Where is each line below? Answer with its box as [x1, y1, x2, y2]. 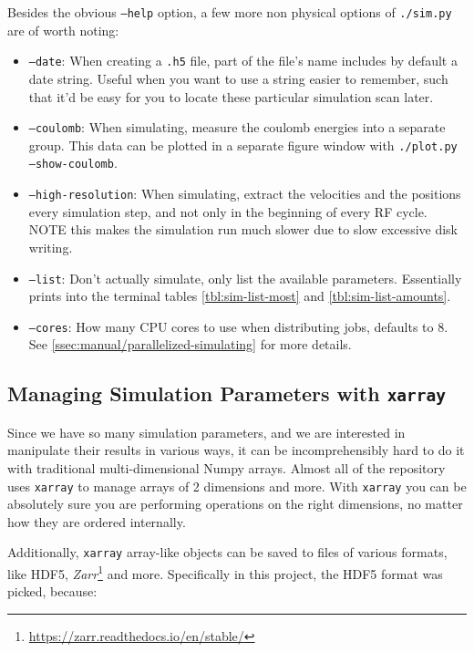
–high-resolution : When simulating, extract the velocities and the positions [28, 184, 461, 203]
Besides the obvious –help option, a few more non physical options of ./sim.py [7, 3, 452, 21]
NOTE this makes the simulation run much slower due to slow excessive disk [28, 220, 458, 239]
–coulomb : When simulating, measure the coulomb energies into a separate [28, 118, 446, 137]
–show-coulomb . [28, 153, 118, 172]
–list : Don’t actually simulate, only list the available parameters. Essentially [28, 268, 462, 287]
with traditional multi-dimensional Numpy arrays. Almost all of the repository [7, 458, 446, 477]
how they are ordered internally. [7, 512, 186, 531]
